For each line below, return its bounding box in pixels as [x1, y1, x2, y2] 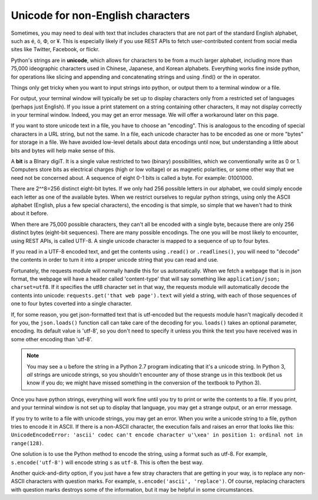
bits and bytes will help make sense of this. [11, 147, 115, 154]
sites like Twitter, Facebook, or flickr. [11, 46, 100, 53]
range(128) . [11, 439, 44, 446]
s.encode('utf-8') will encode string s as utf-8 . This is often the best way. [11, 459, 204, 466]
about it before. [11, 210, 48, 217]
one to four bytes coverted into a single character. [11, 300, 132, 307]
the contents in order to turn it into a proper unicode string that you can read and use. [11, 256, 219, 264]
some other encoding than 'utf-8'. [11, 335, 92, 343]
